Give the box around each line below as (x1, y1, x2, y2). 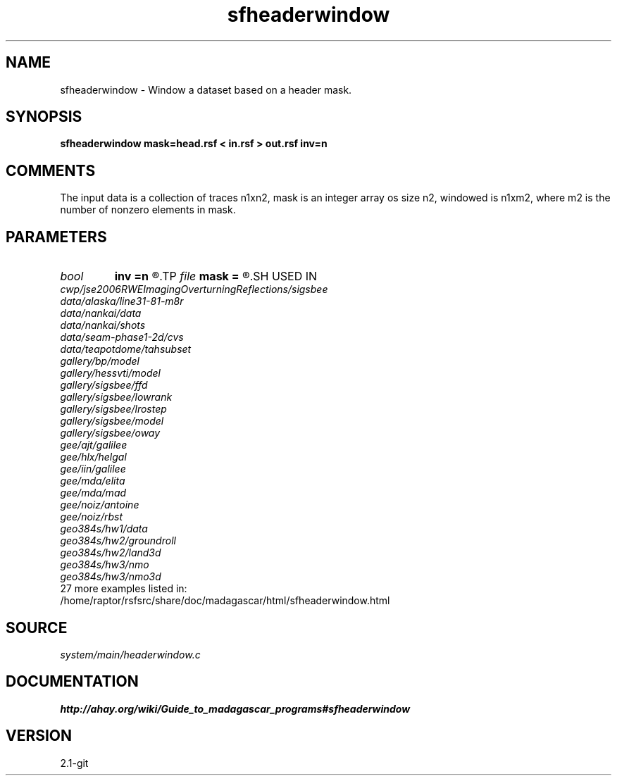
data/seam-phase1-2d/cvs (60, 331, 184, 344)
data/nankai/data (60, 307, 142, 320)
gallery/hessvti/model (60, 367, 161, 380)
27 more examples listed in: (60, 582, 187, 595)
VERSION (6, 727, 73, 745)
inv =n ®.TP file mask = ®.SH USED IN (114, 269, 318, 284)
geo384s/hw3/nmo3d (60, 570, 161, 583)
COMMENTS (6, 161, 96, 180)
